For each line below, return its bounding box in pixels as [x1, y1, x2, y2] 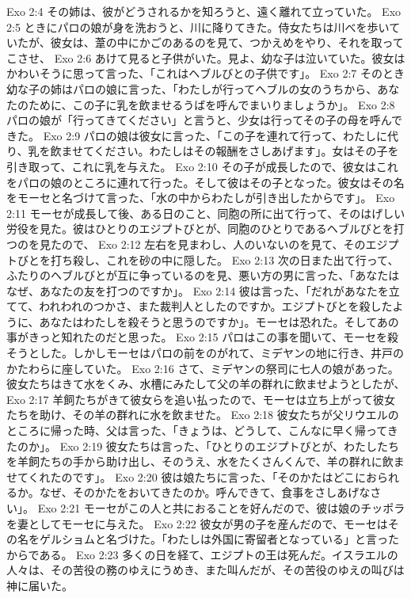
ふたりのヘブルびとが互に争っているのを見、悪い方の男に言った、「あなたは [6, 267, 400, 284]
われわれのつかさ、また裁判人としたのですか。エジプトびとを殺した [39, 298, 393, 314]
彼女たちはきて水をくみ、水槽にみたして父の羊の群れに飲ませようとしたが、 [6, 375, 405, 392]
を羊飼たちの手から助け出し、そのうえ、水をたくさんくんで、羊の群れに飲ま [6, 453, 405, 470]
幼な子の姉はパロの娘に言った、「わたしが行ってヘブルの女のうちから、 [6, 80, 378, 97]
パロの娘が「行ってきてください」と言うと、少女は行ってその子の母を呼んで [6, 112, 403, 128]
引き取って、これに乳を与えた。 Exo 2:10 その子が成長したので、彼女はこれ [6, 158, 398, 174]
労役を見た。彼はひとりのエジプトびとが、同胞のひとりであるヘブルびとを [6, 220, 394, 237]
